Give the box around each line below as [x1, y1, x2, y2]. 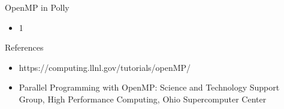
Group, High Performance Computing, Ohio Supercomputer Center [19, 92, 267, 105]
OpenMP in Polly [5, 1, 70, 13]
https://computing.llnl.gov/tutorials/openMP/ [19, 61, 191, 73]
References [5, 41, 44, 54]
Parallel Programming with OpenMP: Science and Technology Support [19, 81, 280, 94]
